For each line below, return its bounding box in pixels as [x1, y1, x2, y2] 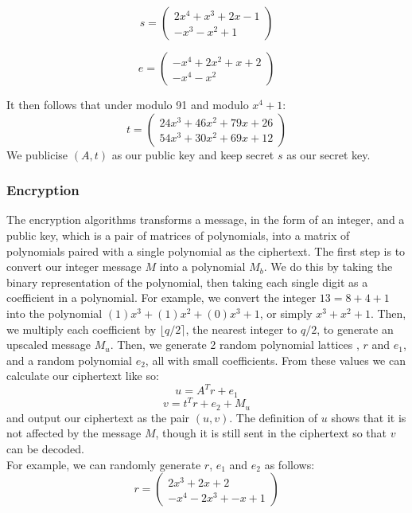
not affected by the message [6, 425, 142, 441]
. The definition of [229, 409, 318, 425]
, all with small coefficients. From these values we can [145, 351, 406, 368]
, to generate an [317, 320, 394, 337]
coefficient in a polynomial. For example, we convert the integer [6, 289, 317, 306]
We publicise [6, 146, 68, 163]
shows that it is [331, 409, 406, 425]
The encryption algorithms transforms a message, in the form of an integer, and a [6, 211, 405, 228]
